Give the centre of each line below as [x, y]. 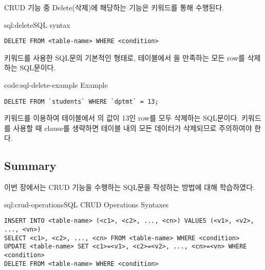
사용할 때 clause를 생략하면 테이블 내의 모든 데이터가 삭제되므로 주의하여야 [132, 128]
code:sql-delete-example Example [56, 85]
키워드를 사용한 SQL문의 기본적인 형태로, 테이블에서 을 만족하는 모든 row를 [125, 57]
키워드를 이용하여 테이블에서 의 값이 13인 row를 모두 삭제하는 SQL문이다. [122, 118]
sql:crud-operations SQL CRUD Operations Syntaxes [87, 204]
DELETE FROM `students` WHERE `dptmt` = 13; [81, 101]
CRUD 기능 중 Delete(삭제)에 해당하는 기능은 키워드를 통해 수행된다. [114, 7]
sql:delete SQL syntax [37, 24]
